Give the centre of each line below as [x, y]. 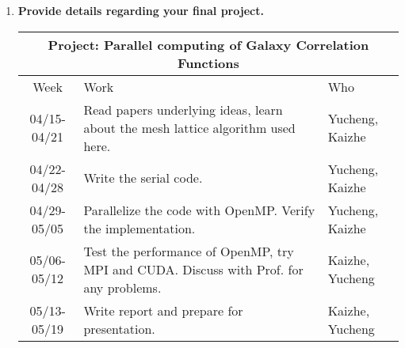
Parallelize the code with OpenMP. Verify [199, 210]
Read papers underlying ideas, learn [183, 109]
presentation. [119, 328]
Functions [208, 62]
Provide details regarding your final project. [141, 10]
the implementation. [139, 228]
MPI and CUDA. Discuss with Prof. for [193, 269]
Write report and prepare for [163, 310]
